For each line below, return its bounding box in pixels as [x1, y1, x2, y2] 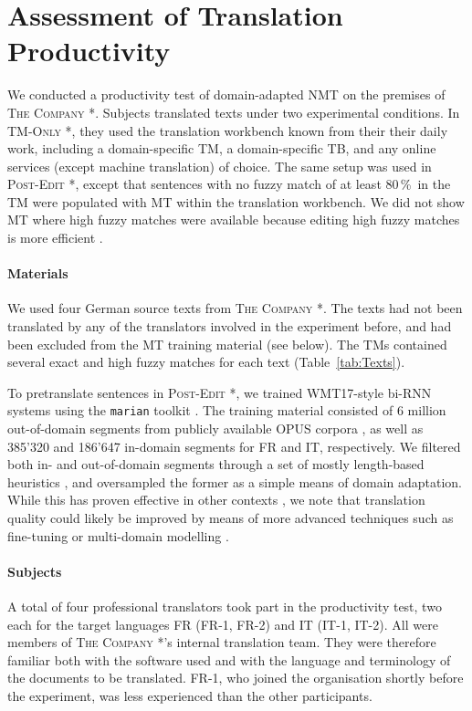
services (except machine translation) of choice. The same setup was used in [7, 156, 432, 175]
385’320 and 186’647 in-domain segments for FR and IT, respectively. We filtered [7, 436, 461, 455]
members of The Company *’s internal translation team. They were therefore [7, 633, 436, 652]
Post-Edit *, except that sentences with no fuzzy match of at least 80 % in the [7, 174, 451, 193]
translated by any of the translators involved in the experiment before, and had [7, 317, 452, 336]
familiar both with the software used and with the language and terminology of [7, 650, 451, 669]
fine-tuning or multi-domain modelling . [7, 526, 229, 545]
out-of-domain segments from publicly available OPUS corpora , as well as [7, 419, 424, 438]
